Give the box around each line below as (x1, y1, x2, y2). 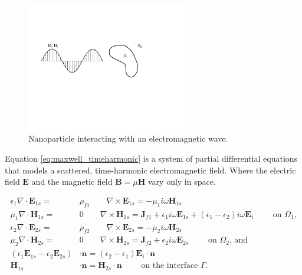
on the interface (141, 261, 198, 270)
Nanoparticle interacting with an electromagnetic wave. (28, 132, 228, 145)
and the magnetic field (31, 175, 113, 188)
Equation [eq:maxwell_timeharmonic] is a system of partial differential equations (5, 152, 298, 165)
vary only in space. (147, 175, 216, 188)
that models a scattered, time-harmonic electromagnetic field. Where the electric (5, 163, 296, 176)
